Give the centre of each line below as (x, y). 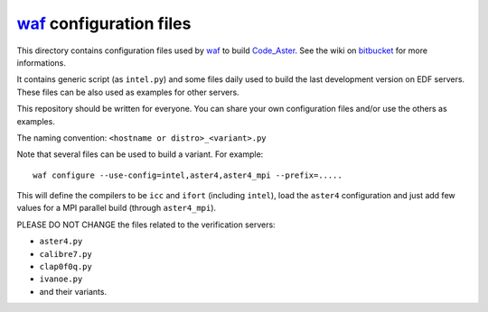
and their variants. (73, 291)
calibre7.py (66, 254)
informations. (42, 62)
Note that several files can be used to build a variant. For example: (140, 154)
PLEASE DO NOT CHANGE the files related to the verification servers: (146, 225)
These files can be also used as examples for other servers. (128, 92)
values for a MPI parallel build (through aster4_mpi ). (117, 208)
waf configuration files (104, 23)
